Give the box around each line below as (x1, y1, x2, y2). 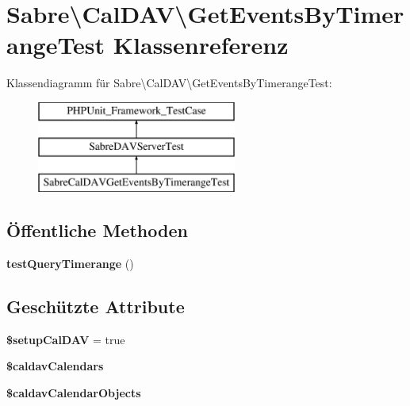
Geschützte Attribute (6, 294, 185, 319)
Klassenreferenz (113, 29, 289, 61)
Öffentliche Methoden (6, 218, 188, 243)
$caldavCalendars (6, 358, 104, 374)
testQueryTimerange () (6, 255, 134, 272)
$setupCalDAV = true (6, 331, 125, 347)
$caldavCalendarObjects (6, 385, 141, 401)
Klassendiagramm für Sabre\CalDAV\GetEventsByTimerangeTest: (6, 75, 332, 91)
